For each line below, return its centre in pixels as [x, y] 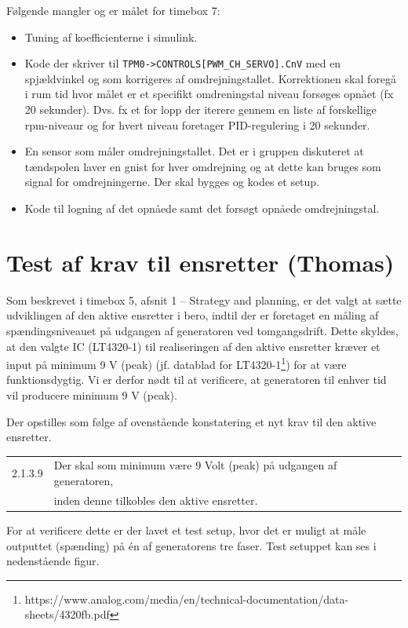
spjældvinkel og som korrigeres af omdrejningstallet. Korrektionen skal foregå [210, 78]
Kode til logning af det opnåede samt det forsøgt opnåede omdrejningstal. [202, 208]
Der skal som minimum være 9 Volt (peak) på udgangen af [195, 465]
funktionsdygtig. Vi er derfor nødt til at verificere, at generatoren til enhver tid [197, 380]
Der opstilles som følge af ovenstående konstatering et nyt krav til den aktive [191, 421]
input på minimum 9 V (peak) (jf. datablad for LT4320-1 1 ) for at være [177, 363]
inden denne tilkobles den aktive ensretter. [156, 500]
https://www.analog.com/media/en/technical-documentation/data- [187, 599]
